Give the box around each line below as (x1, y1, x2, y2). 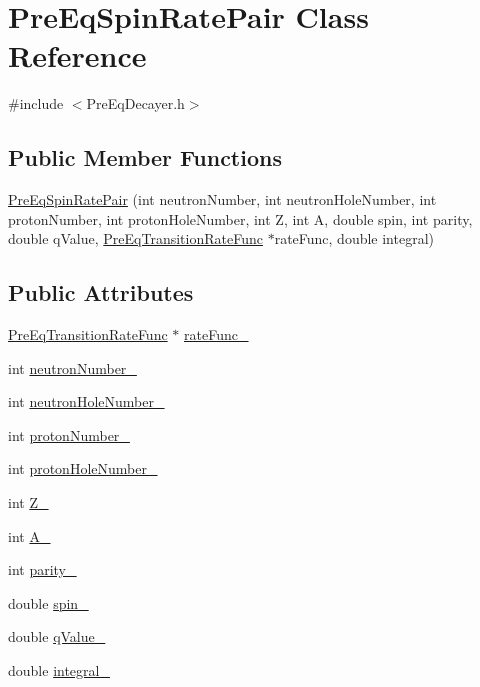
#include (8, 93, 64, 114)
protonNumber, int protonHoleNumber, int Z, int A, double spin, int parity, (8, 208, 473, 229)
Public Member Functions (8, 142, 282, 173)
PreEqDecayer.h (86, 93, 185, 114)
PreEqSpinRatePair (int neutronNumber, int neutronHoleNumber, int (8, 189, 437, 210)
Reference (8, 35, 147, 76)
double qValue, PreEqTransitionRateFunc (8, 228, 263, 249)
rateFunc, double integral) (274, 228, 435, 249)
